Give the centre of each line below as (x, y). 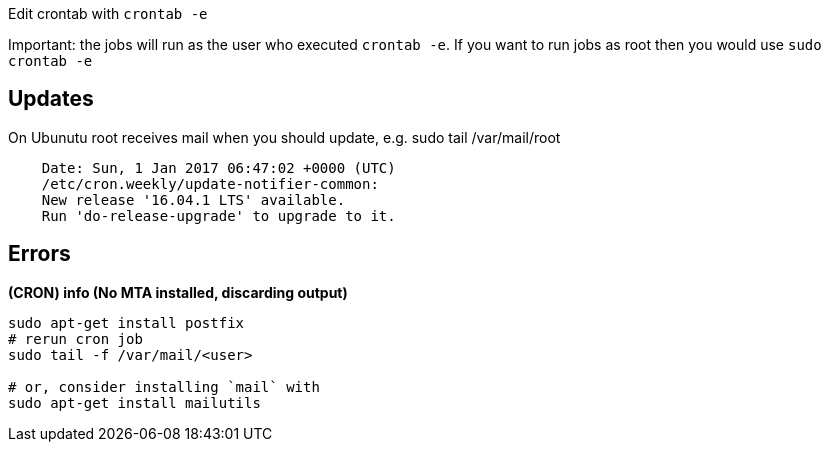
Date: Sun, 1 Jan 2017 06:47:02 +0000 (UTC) (218, 167)
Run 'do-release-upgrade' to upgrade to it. (218, 215)
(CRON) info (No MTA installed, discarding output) (178, 292)
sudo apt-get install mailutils (134, 402)
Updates (51, 99)
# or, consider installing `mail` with (164, 386)
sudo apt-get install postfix (126, 322)
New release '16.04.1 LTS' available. (193, 199)
